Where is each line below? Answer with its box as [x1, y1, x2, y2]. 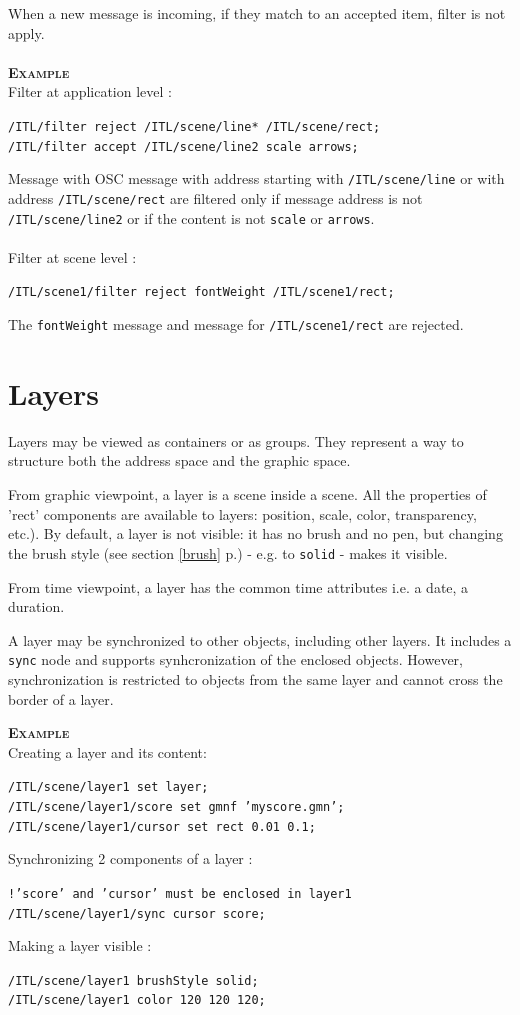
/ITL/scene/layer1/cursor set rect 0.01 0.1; [8, 819, 316, 834]
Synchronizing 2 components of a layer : [8, 848, 253, 869]
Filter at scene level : [8, 246, 137, 267]
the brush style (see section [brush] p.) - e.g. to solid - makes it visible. [8, 542, 448, 563]
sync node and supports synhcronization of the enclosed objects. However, [8, 649, 463, 670]
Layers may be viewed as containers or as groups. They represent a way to [8, 430, 464, 451]
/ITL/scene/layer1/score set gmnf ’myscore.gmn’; [8, 799, 345, 814]
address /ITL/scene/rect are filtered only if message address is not [8, 187, 423, 208]
